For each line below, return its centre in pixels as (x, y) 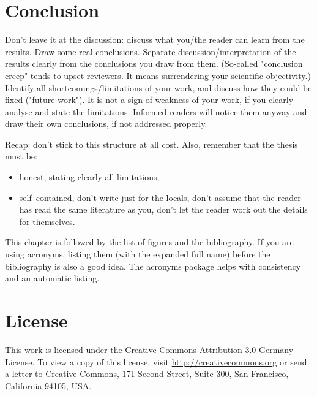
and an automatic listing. (52, 278)
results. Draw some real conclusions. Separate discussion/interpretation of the (151, 51)
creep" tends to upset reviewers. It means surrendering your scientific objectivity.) (158, 75)
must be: (21, 156)
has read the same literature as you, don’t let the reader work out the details (163, 209)
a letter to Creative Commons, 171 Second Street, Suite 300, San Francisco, (147, 374)
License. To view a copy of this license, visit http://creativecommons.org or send (156, 361)
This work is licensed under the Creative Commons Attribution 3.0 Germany (149, 349)
